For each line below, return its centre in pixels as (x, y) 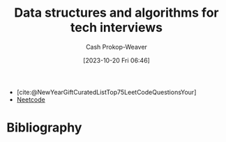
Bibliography (44, 128)
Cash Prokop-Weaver (116, 47)
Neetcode (31, 100)
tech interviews (116, 27)
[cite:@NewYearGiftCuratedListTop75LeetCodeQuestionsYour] (106, 92)
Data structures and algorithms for (116, 13)
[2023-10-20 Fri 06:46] (116, 60)
